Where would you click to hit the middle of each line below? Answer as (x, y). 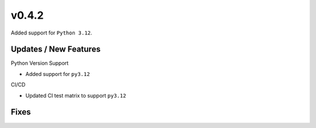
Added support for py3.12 (58, 74)
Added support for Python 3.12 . (51, 33)
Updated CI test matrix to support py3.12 (76, 95)
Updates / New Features (56, 49)
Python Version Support (40, 63)
